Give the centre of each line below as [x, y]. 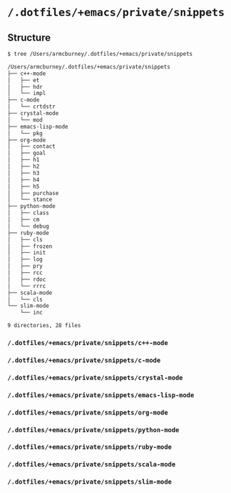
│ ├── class [29, 213]
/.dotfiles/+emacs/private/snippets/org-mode [88, 412]
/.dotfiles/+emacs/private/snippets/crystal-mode [95, 378]
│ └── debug [29, 226]
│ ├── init [27, 253]
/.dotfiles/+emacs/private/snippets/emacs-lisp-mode [101, 395]
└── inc [31, 313]
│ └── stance [30, 200]
